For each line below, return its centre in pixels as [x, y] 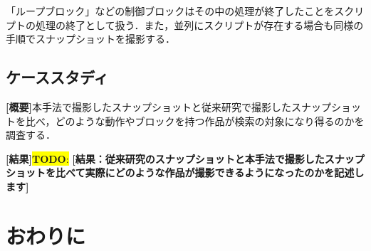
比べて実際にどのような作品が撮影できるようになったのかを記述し [210, 172]
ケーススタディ [57, 77]
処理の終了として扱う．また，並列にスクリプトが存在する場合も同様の [199, 25]
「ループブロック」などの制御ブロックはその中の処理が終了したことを [170, 11]
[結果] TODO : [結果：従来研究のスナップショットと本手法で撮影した [165, 158]
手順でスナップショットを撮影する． [90, 39]
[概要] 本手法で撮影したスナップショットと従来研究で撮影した [148, 106]
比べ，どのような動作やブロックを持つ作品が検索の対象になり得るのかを [195, 121]
